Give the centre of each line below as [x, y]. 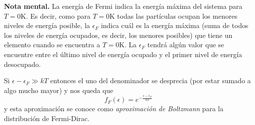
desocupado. [22, 64]
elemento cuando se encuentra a [52, 45]
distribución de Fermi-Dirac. [47, 118]
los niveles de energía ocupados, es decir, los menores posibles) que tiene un [118, 35]
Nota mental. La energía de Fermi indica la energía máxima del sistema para [123, 6]
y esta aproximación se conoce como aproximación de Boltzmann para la [114, 109]
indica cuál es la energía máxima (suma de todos [175, 25]
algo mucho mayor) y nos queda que [59, 90]
